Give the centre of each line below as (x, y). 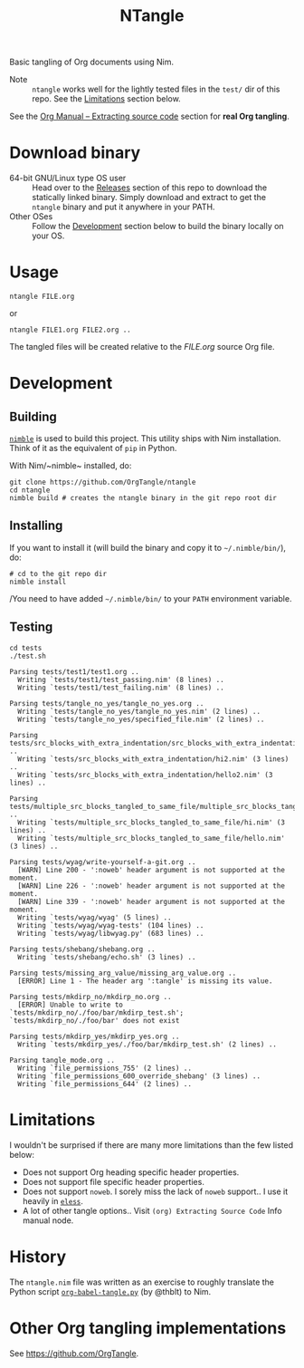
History (38, 1257)
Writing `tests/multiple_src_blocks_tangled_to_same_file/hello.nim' (151, 838)
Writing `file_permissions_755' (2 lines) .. (105, 1068)
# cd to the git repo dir (58, 573)
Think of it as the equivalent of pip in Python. (93, 448)
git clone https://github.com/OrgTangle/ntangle (103, 482)
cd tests (26, 648)
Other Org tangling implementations (148, 1328)
